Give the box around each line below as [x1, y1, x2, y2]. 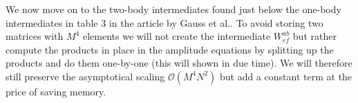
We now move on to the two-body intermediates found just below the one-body [6, 2, 341, 16]
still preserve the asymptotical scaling [6, 69, 165, 83]
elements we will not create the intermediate [82, 29, 271, 43]
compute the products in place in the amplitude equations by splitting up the [6, 42, 334, 56]
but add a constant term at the [220, 69, 352, 83]
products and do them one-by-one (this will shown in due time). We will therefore [6, 56, 352, 70]
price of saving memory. [6, 84, 106, 98]
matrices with [6, 29, 64, 43]
